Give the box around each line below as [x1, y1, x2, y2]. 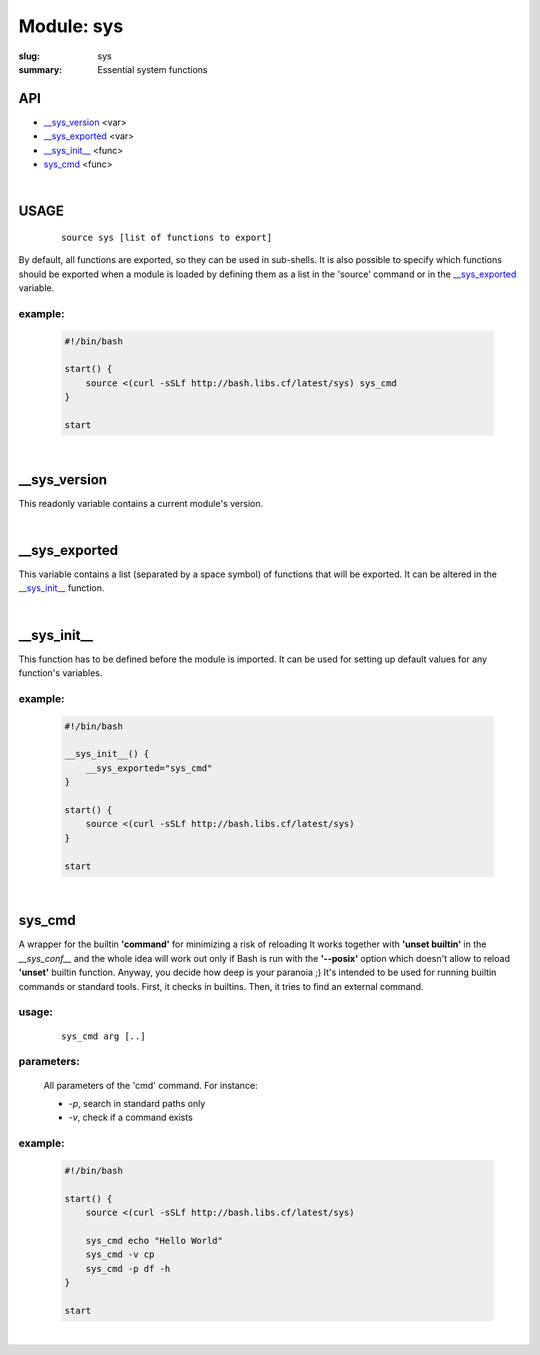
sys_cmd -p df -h [85, 1263, 171, 1274]
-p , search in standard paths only [68, 1097, 206, 1109]
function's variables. [18, 667, 103, 679]
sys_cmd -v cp [85, 1249, 155, 1260]
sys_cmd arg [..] [61, 1030, 146, 1042]
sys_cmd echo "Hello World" [85, 1235, 224, 1246]
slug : [18, 50, 40, 62]
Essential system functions [97, 63, 208, 75]
